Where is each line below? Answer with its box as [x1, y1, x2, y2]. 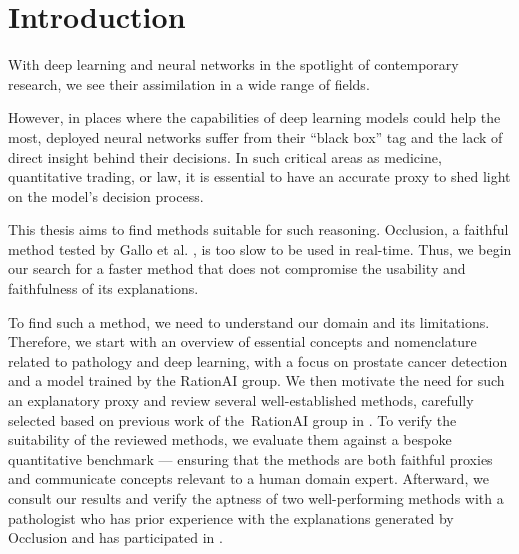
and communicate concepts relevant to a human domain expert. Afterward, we [8, 468, 489, 489]
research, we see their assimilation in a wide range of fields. [8, 73, 370, 94]
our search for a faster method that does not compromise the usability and [8, 258, 466, 279]
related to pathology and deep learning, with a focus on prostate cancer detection [8, 350, 508, 371]
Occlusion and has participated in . [8, 527, 223, 548]
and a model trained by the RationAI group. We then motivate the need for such [8, 370, 505, 391]
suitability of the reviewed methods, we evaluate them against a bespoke [8, 429, 452, 450]
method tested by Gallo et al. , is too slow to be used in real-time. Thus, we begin [8, 238, 512, 259]
